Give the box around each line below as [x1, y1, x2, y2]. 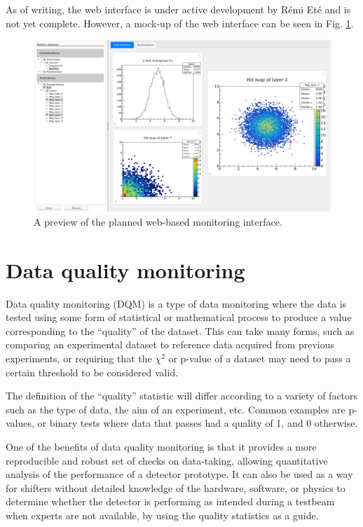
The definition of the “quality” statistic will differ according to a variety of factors [6, 388, 358, 403]
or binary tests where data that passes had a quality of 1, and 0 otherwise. [37, 416, 358, 430]
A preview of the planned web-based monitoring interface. [34, 214, 282, 228]
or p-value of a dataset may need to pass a [168, 351, 351, 365]
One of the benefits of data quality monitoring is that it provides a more [6, 439, 317, 453]
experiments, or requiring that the [6, 351, 152, 365]
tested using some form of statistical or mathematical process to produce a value [6, 310, 352, 324]
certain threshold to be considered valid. [6, 364, 179, 379]
